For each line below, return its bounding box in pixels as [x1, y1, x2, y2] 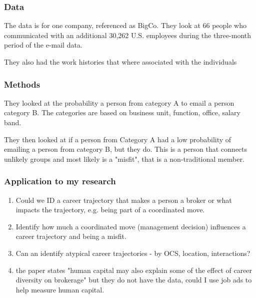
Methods [4, 78, 40, 90]
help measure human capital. [15, 284, 104, 294]
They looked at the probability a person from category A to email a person [4, 97, 234, 108]
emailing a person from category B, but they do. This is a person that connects [4, 144, 247, 154]
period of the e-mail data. [4, 40, 82, 50]
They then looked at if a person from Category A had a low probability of [4, 134, 231, 144]
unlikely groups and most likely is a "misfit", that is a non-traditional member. [4, 153, 244, 164]
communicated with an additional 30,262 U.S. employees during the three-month [4, 30, 251, 40]
